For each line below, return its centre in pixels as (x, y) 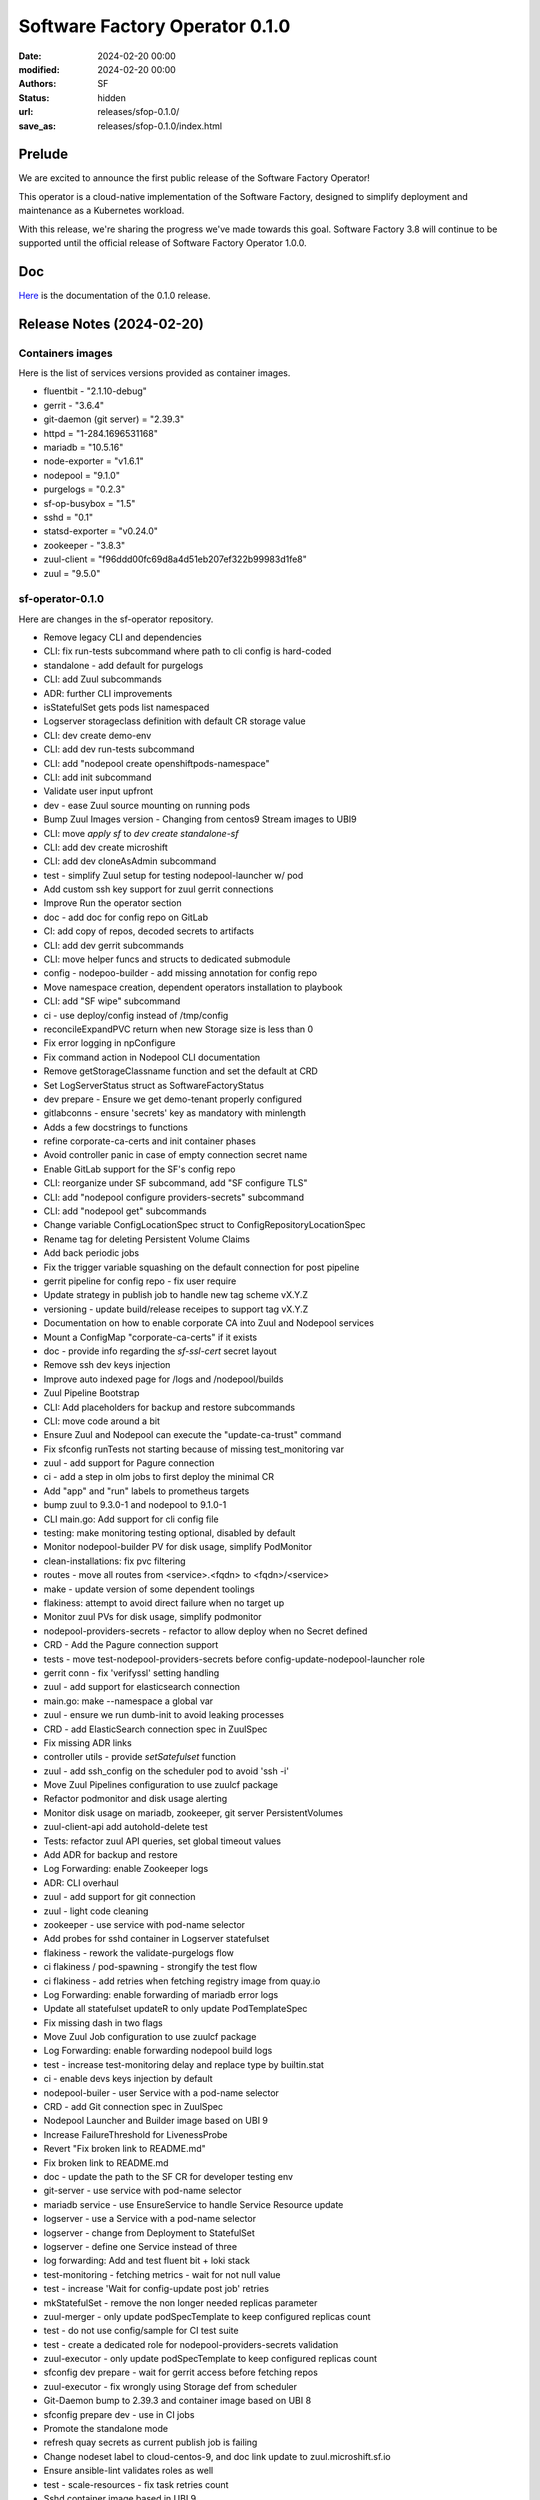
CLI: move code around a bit (101, 1421)
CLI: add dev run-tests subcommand (119, 749)
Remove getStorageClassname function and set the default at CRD (181, 1071)
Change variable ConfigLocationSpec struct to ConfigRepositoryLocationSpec (204, 1225)
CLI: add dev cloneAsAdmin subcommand (130, 861)
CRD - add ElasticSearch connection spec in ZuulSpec (155, 1729)
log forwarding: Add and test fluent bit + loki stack (146, 2261)
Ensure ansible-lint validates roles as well (128, 2471)
